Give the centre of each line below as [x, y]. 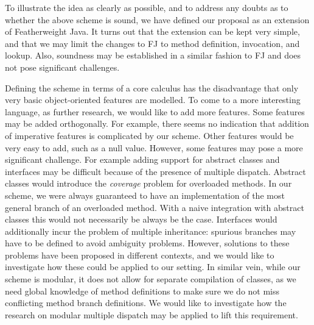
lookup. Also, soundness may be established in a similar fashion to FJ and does [153, 55]
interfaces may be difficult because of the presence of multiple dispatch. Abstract [155, 171]
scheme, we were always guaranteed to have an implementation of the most [145, 195]
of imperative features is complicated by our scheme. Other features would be [149, 135]
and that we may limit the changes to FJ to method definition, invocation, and [152, 43]
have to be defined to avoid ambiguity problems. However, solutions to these [147, 243]
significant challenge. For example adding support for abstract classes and [142, 159]
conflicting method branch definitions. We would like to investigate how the [146, 303]
